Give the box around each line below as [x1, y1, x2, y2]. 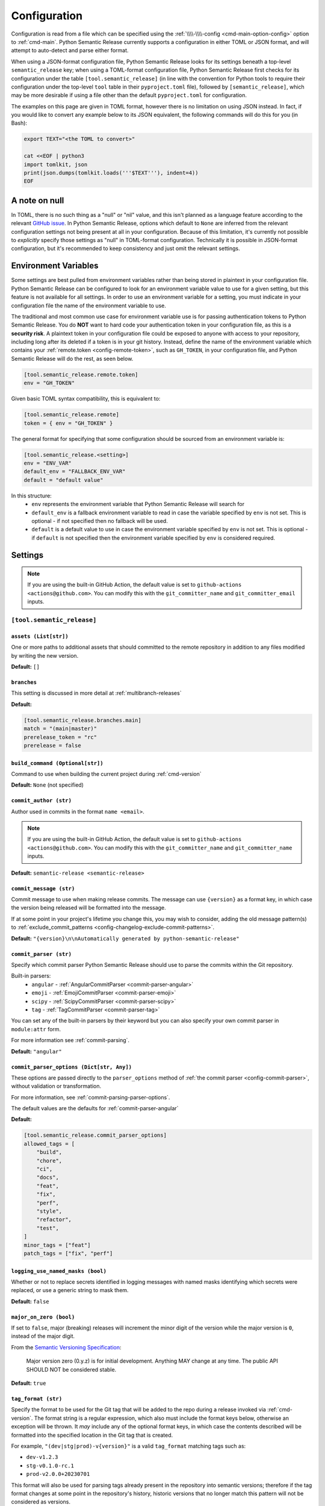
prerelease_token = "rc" [23, 734, 97, 740]
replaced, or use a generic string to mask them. [11, 1287, 129, 1294]
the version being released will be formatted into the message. [11, 904, 167, 911]
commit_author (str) [11, 797, 72, 804]
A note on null [11, 195, 64, 205]
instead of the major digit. [11, 1333, 75, 1340]
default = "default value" [23, 476, 104, 483]
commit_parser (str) [11, 951, 72, 957]
